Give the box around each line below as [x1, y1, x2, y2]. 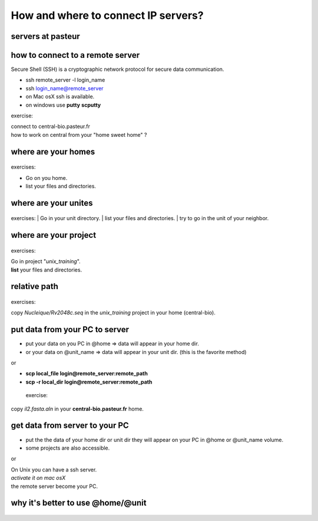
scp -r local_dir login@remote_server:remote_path [25, 378, 153, 385]
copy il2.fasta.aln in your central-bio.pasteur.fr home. [11, 405, 144, 412]
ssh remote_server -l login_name [25, 77, 105, 84]
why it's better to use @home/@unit [11, 498, 147, 508]
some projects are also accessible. [25, 444, 110, 451]
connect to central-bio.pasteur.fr [11, 123, 91, 130]
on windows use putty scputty [25, 101, 101, 109]
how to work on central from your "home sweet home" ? [11, 131, 147, 138]
